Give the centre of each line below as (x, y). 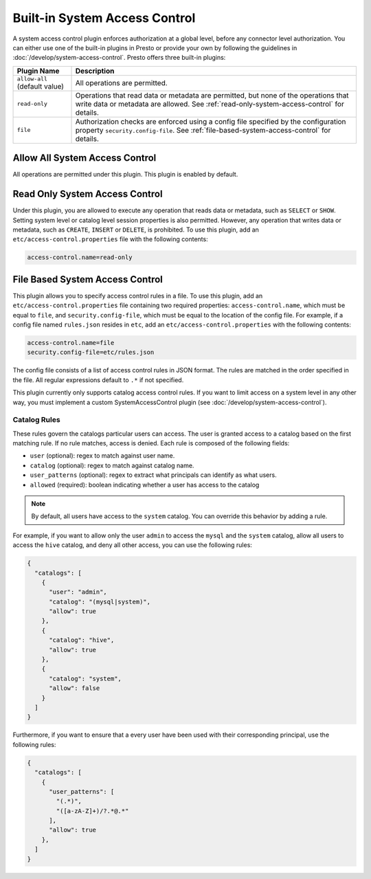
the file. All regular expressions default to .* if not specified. (98, 380)
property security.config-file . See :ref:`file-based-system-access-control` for (203, 130)
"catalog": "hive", (82, 640)
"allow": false (75, 688)
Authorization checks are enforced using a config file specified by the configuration (211, 122)
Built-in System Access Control (104, 18)
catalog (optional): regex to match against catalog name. (112, 465)
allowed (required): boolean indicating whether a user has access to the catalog (145, 485)
